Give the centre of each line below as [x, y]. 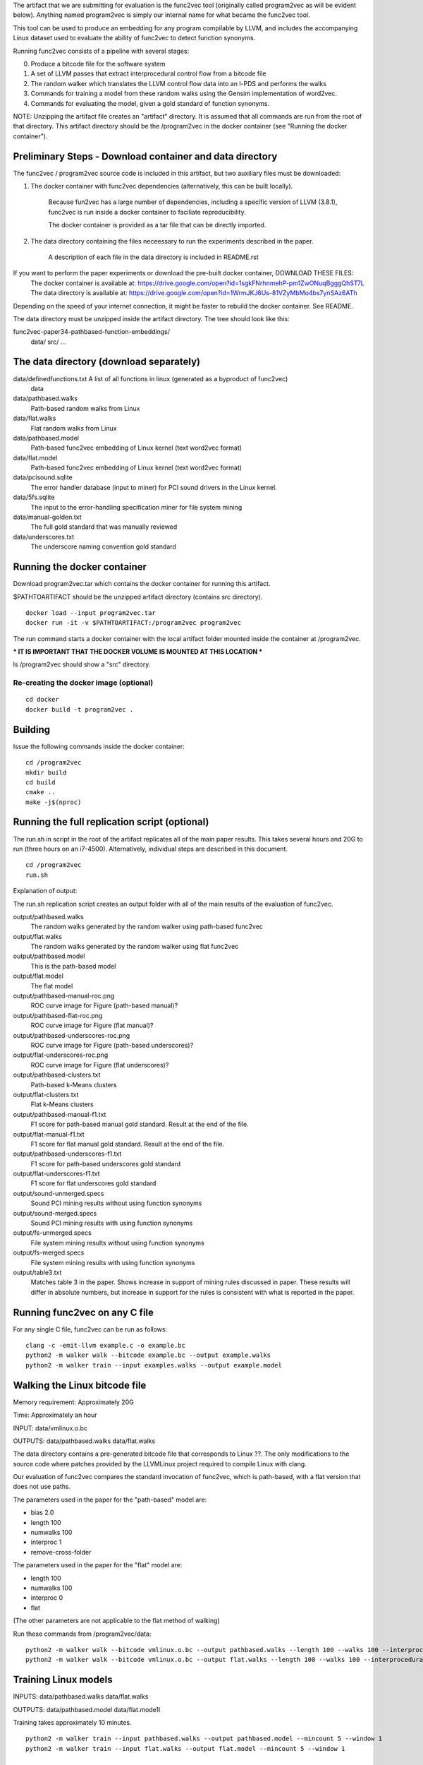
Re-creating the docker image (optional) [83, 683]
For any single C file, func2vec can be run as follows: [90, 1329]
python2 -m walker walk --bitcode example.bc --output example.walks [148, 1355]
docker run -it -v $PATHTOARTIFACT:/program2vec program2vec [133, 623]
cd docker [42, 700]
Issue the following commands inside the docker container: [99, 746]
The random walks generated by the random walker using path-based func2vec [147, 927]
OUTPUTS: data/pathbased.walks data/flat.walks [84, 1441]
